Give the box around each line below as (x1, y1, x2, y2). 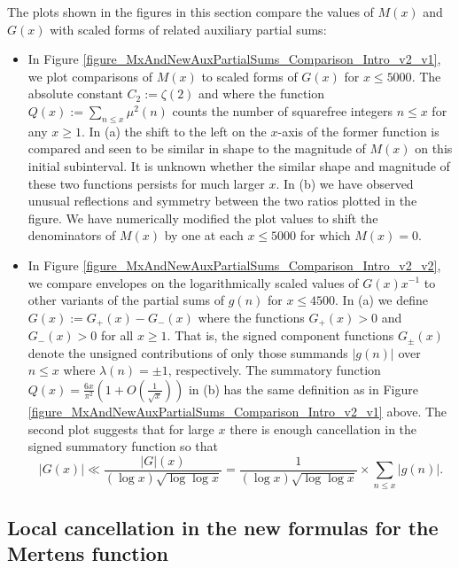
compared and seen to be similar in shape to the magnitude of (27, 139, 366, 158)
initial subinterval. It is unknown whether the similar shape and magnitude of (27, 156, 450, 175)
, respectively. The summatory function (167, 361, 381, 379)
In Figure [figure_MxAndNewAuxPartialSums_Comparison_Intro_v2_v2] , (27, 255, 441, 274)
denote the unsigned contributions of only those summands (27, 343, 348, 362)
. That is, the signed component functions (167, 326, 394, 345)
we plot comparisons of (27, 66, 152, 85)
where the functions (198, 307, 305, 326)
